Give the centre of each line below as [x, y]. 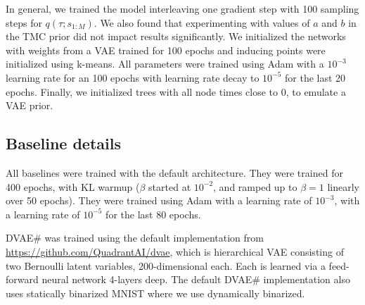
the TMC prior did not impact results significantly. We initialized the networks [176, 36]
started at [170, 186]
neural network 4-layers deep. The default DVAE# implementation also [196, 279]
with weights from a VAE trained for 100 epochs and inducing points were [166, 50]
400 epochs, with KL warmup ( [73, 186]
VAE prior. [30, 105]
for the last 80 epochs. [153, 214]
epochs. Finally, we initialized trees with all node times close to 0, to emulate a [176, 91]
